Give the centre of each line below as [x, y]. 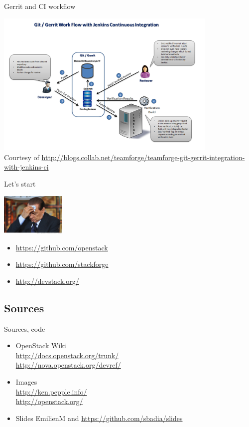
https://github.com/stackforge [62, 264]
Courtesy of [22, 157]
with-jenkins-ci [26, 167]
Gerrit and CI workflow [40, 6]
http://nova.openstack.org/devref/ [68, 365]
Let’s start [20, 183]
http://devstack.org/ [47, 281]
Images [26, 382]
